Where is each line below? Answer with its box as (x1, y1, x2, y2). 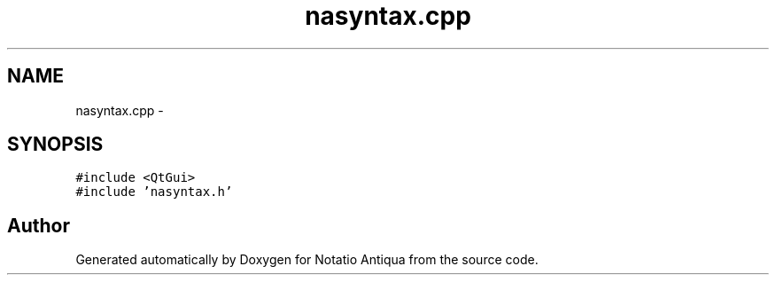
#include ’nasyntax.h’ (75, 184, 233, 200)
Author (7, 214, 70, 237)
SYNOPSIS (7, 133, 104, 156)
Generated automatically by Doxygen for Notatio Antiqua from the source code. (75, 252, 539, 268)
